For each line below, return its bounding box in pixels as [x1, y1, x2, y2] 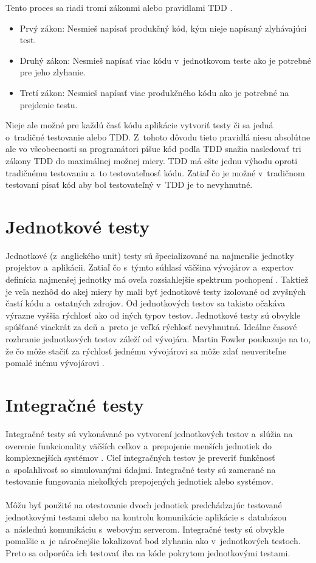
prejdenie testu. [19, 98, 78, 111]
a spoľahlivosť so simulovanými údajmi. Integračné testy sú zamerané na [5, 463, 276, 475]
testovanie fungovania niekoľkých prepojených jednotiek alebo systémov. [5, 475, 273, 488]
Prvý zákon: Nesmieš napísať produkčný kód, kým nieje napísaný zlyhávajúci [19, 21, 307, 34]
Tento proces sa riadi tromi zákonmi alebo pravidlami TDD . [5, 1, 233, 13]
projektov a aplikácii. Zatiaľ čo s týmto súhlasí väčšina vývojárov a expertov [5, 261, 294, 274]
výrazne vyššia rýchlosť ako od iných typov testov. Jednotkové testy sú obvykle [5, 308, 301, 321]
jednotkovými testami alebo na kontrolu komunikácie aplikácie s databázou [5, 511, 287, 523]
